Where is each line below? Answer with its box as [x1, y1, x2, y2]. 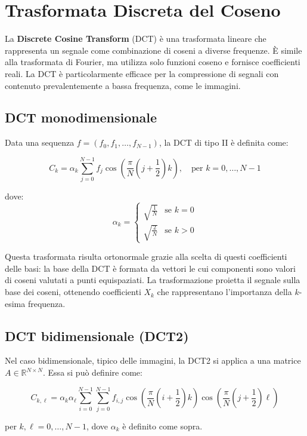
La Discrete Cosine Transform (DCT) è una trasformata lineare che [5, 32, 266, 45]
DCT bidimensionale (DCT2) [5, 326, 189, 345]
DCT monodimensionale [5, 108, 157, 127]
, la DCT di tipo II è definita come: [159, 136, 289, 149]
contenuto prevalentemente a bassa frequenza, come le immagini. [5, 79, 241, 91]
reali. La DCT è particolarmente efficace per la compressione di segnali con [5, 67, 279, 79]
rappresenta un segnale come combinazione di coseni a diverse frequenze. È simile [5, 44, 302, 56]
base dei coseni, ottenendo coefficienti [5, 285, 141, 298]
